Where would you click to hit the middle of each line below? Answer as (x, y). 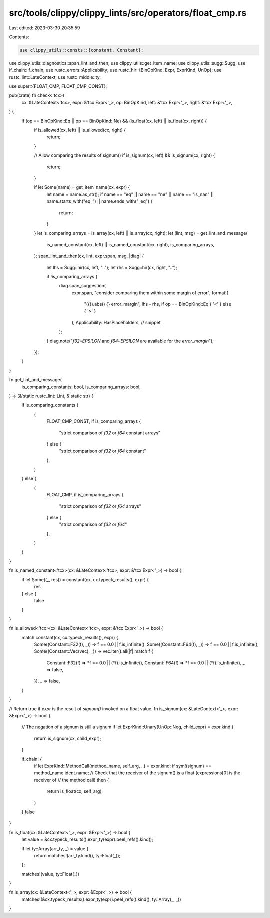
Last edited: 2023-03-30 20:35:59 (45, 28)
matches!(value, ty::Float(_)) (51, 874)
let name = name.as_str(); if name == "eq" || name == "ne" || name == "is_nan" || (130, 194)
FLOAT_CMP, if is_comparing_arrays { (85, 495)
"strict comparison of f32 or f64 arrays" (100, 506)
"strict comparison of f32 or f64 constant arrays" (110, 433)
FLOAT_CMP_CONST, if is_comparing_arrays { (94, 421)
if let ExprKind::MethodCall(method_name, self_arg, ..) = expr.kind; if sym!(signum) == (123, 766)
